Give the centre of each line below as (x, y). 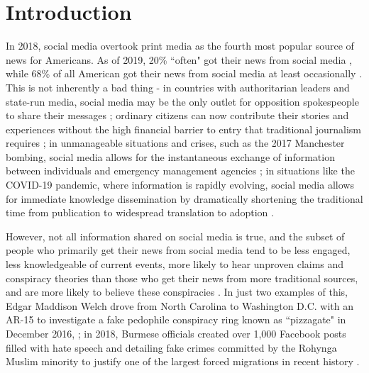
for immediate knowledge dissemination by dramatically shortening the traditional (184, 198)
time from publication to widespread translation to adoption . (140, 212)
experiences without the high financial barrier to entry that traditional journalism (184, 129)
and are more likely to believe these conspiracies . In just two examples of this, (177, 292)
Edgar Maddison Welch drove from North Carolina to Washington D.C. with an (180, 305)
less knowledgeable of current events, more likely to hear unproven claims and (175, 264)
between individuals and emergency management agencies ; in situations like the (180, 171)
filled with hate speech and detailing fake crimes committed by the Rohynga (171, 347)
